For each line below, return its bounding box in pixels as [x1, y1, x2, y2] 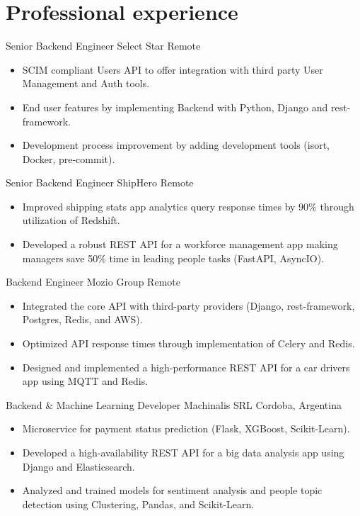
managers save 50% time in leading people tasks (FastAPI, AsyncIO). [22, 250, 325, 265]
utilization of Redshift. [22, 213, 120, 228]
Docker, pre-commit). [22, 151, 115, 166]
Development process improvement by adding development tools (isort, [22, 138, 330, 152]
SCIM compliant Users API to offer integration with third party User [22, 62, 323, 77]
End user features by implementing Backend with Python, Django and [22, 99, 328, 114]
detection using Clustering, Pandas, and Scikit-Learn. [22, 496, 255, 511]
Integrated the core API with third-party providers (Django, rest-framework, [22, 298, 355, 313]
